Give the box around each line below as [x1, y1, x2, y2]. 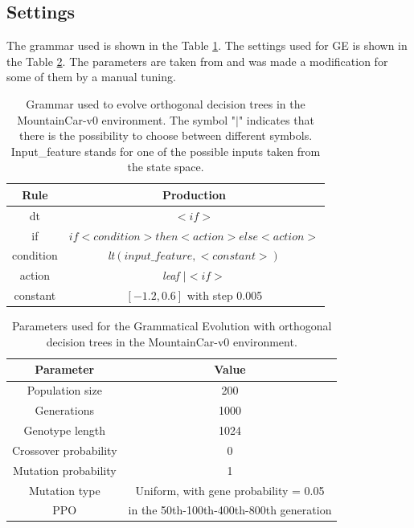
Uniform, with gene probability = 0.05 [135, 481, 325, 498]
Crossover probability [12, 441, 117, 458]
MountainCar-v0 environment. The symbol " [17, 111, 236, 128]
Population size [27, 382, 102, 399]
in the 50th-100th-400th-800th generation [128, 501, 332, 518]
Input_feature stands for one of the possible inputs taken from [10, 142, 321, 159]
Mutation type [28, 481, 100, 498]
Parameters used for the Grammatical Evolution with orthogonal [11, 317, 332, 334]
